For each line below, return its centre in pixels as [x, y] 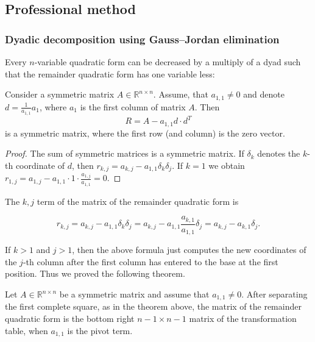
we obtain [227, 166]
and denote [264, 94]
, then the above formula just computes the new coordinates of [189, 250]
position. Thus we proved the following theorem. [95, 273]
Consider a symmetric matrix [60, 94]
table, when [27, 330]
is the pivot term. [100, 330]
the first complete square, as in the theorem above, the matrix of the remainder [153, 306]
